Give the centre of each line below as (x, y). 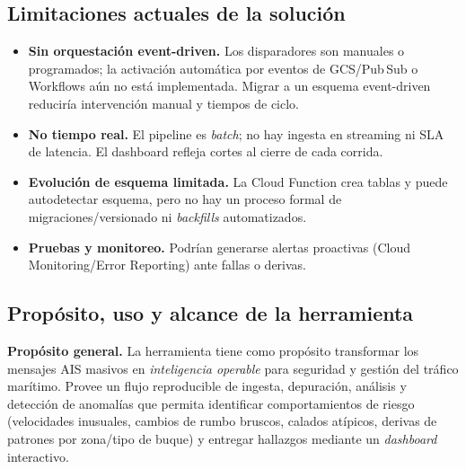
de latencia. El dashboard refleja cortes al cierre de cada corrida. (206, 151)
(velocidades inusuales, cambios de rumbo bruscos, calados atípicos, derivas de (222, 421)
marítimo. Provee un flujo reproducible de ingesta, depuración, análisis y (207, 386)
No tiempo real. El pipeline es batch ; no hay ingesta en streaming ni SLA (236, 133)
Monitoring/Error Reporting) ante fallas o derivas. (167, 265)
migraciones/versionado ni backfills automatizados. (167, 216)
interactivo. (38, 456)
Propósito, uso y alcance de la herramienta (211, 313)
